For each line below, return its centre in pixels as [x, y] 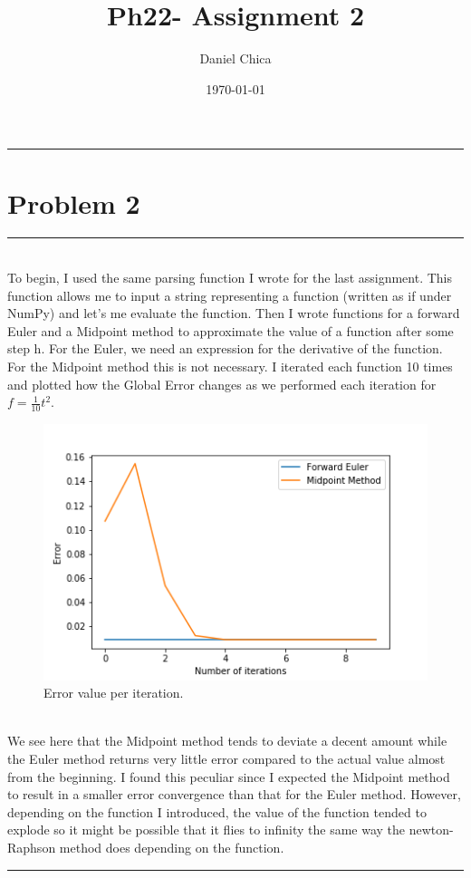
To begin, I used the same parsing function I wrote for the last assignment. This [230, 278]
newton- [431, 830]
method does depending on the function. [172, 848]
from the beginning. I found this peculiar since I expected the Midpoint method [229, 776]
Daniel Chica [235, 58]
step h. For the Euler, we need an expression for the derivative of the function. [225, 348]
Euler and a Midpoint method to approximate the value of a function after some [231, 330]
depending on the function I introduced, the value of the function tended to [217, 811]
